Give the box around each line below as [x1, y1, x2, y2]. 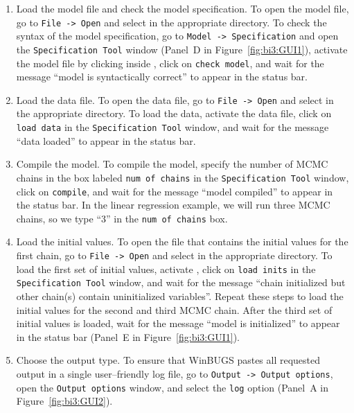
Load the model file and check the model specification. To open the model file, [16, 1, 349, 15]
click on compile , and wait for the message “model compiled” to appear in [16, 184, 333, 198]
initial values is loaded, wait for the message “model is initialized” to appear [16, 316, 340, 331]
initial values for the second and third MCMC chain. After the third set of [16, 302, 333, 317]
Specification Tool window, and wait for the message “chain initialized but [16, 275, 346, 290]
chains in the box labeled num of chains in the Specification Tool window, [16, 170, 349, 184]
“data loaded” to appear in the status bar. [16, 133, 196, 148]
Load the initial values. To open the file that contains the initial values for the [16, 234, 348, 249]
